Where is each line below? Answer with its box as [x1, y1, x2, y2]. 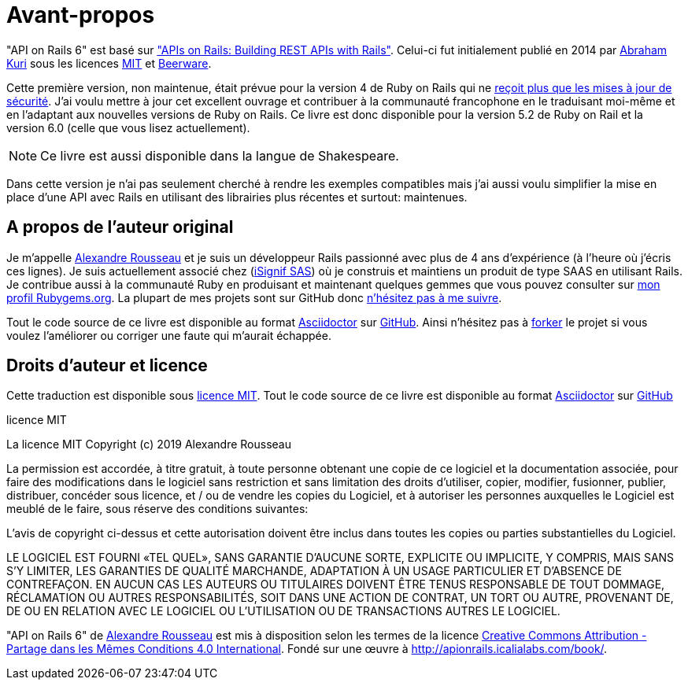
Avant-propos [6, 2, 155, 28]
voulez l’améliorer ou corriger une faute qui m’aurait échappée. [6, 328, 331, 342]
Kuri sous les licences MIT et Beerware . [6, 56, 212, 70]
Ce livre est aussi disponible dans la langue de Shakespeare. [40, 147, 399, 164]
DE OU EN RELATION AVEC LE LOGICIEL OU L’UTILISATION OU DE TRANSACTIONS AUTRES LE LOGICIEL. [6, 604, 560, 618]
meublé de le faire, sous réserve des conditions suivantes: [6, 502, 309, 516]
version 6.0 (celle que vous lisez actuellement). [6, 120, 250, 135]
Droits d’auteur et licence [6, 356, 208, 376]
